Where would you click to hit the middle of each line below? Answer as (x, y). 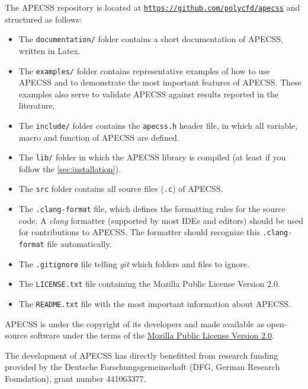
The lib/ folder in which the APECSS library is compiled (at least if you (152, 157)
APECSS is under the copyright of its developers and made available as (134, 323)
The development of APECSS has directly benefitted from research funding (142, 355)
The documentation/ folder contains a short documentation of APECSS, (151, 39)
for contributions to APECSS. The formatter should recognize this (139, 232)
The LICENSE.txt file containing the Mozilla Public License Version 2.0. (149, 284)
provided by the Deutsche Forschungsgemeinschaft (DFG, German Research (142, 367)
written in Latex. (49, 50)
